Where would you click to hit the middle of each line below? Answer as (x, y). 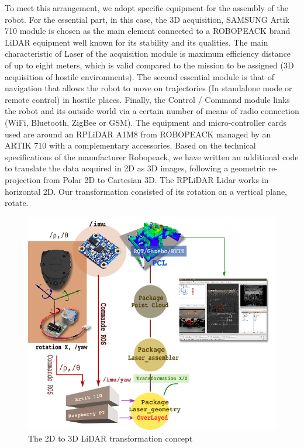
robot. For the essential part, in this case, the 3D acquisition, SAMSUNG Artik (147, 19)
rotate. (17, 203)
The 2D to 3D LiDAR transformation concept (110, 438)
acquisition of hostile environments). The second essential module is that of (140, 76)
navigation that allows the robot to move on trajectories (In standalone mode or (148, 88)
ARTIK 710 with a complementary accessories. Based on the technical (130, 145)
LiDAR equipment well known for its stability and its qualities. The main (137, 42)
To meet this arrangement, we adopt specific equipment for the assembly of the (146, 8)
